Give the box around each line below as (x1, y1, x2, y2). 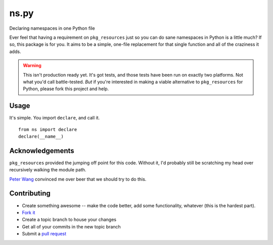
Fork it (22, 209, 35, 215)
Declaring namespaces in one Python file (9, 25, 96, 31)
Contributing (9, 189, 51, 198)
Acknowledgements (9, 146, 74, 155)
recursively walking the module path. (9, 167, 86, 173)
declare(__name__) (18, 134, 64, 139)
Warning (23, 63, 41, 69)
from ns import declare (18, 127, 77, 132)
